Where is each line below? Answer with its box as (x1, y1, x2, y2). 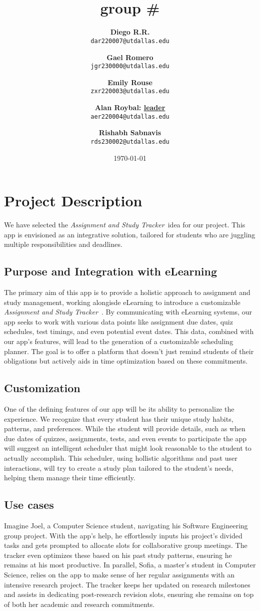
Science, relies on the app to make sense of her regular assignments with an (4, 569, 235, 579)
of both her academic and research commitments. (4, 598, 155, 609)
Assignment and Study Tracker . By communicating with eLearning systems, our (4, 307, 252, 317)
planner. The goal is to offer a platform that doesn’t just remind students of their (4, 346, 254, 356)
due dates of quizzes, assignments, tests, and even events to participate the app (4, 433, 247, 443)
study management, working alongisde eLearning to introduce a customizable (4, 296, 240, 307)
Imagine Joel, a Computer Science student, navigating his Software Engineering (4, 520, 248, 530)
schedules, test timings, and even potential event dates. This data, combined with (4, 326, 254, 337)
